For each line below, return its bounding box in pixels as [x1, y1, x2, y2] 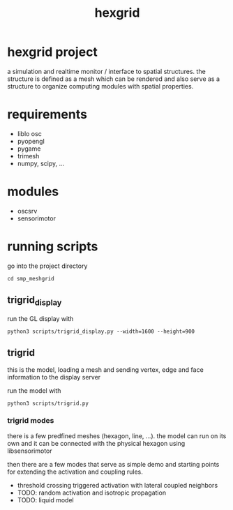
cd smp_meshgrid [7, 275, 54, 282]
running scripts [7, 239, 98, 254]
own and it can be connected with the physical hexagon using [7, 439, 186, 447]
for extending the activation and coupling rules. [7, 467, 143, 476]
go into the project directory [7, 262, 88, 270]
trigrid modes [7, 416, 54, 426]
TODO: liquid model [17, 495, 75, 504]
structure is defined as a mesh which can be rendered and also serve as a [7, 75, 220, 83]
